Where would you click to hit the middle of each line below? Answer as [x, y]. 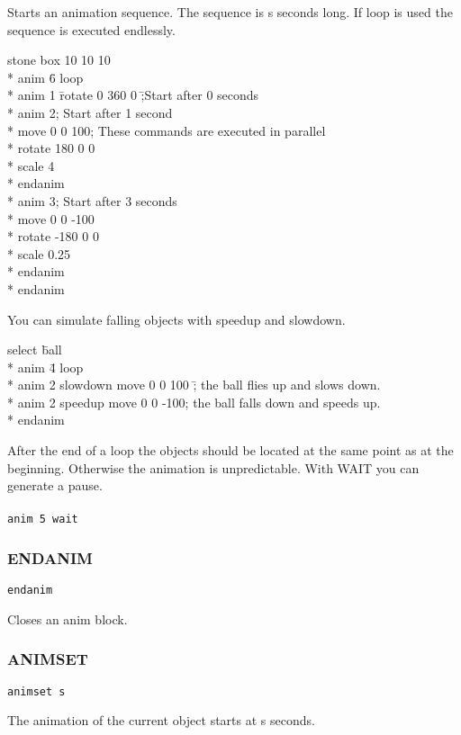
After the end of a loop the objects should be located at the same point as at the [230, 450]
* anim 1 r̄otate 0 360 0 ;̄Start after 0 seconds [133, 95]
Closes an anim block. [68, 618]
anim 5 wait [43, 520]
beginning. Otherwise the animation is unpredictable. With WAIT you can [213, 467]
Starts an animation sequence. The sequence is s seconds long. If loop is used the [230, 12]
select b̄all [35, 350]
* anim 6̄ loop [45, 77]
